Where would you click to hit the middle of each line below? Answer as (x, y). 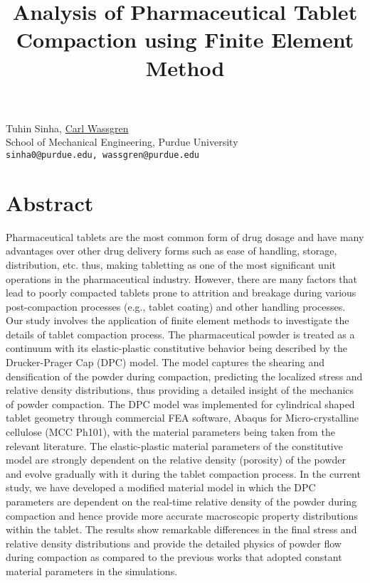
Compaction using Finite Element (185, 39)
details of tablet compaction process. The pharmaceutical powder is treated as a (180, 334)
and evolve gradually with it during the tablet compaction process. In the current (183, 473)
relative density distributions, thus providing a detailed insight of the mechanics (180, 390)
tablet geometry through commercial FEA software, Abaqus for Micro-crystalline (182, 418)
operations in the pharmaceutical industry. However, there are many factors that (182, 278)
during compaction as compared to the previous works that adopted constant (174, 557)
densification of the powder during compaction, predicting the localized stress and (184, 376)
